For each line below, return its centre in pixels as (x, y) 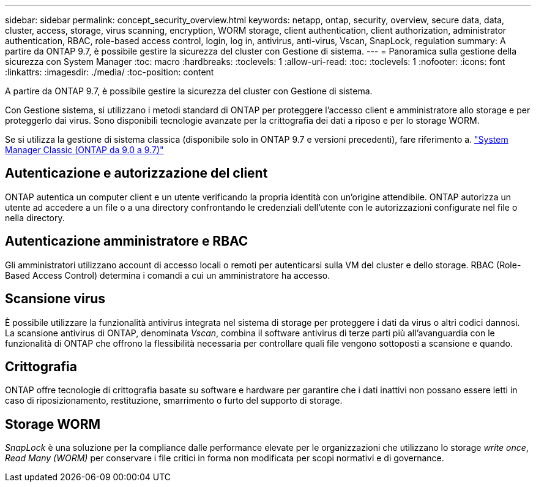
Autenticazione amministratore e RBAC (127, 241)
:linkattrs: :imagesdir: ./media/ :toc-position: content (110, 72)
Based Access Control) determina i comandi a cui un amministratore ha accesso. (168, 275)
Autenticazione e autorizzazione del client (136, 173)
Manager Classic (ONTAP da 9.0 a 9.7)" (84, 150)
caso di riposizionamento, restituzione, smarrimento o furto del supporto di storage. (174, 401)
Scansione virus (55, 299)
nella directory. (35, 217)
